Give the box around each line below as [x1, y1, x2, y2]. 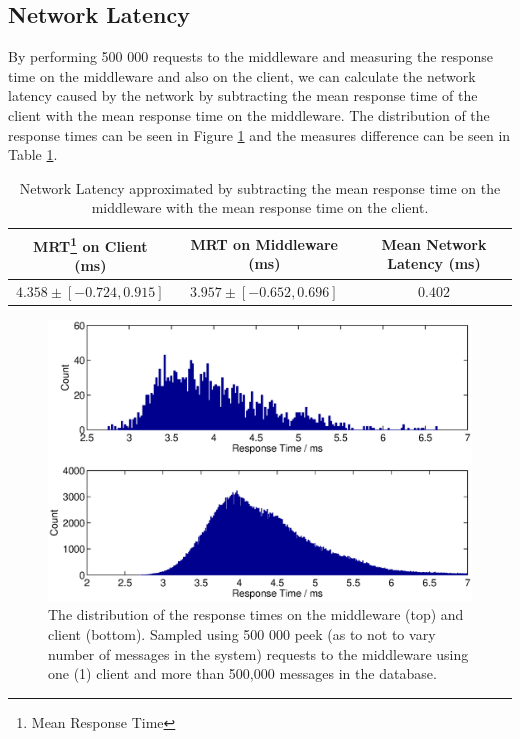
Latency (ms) [387, 253, 481, 274]
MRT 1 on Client [33, 232, 148, 256]
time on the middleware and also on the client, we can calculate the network [8, 65, 476, 86]
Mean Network [381, 233, 487, 254]
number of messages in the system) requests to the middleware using [48, 643, 469, 664]
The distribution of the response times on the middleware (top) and [48, 604, 464, 625]
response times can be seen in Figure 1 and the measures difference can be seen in [8, 124, 511, 145]
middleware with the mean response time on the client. [91, 197, 429, 218]
